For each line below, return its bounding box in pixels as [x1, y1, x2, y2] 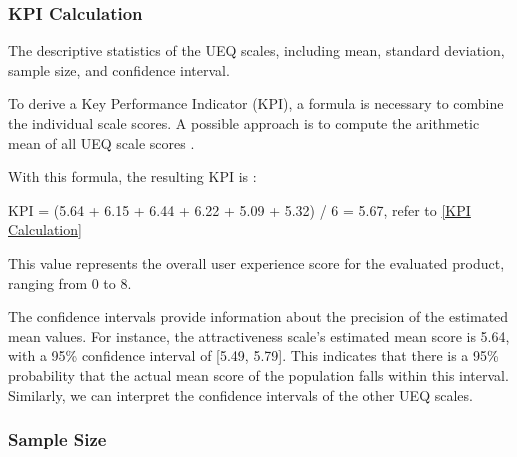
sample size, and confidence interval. [8, 59, 230, 80]
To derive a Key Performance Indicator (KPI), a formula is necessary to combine [8, 93, 504, 114]
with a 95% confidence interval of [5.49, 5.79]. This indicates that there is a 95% [8, 345, 499, 366]
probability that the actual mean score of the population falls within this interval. [8, 364, 509, 385]
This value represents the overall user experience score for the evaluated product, [8, 252, 505, 273]
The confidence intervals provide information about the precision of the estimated [8, 306, 509, 327]
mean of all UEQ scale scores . [8, 132, 195, 153]
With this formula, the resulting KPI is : [8, 166, 257, 187]
